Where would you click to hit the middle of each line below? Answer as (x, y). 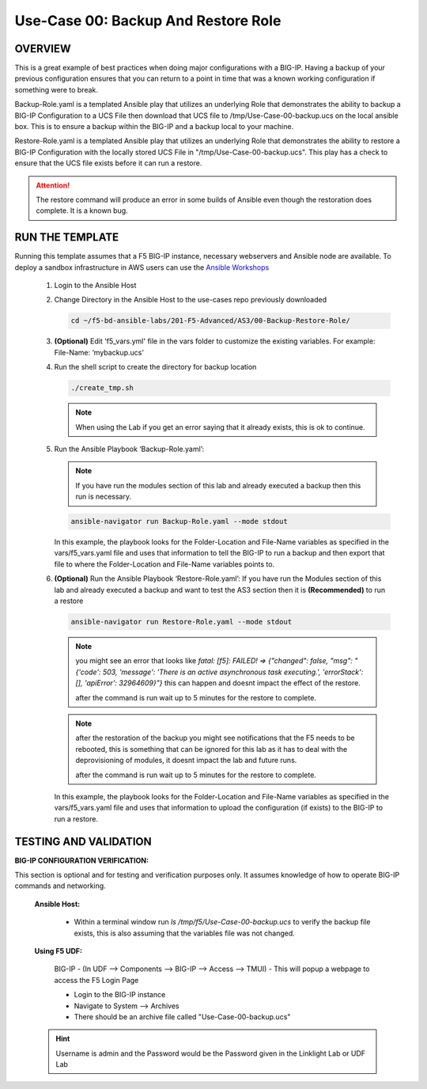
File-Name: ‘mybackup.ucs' (99, 352)
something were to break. (57, 89)
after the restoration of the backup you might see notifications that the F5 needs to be (215, 738)
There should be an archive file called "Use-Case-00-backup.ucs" (182, 1016)
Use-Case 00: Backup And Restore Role (148, 21)
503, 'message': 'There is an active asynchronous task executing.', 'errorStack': (233, 672)
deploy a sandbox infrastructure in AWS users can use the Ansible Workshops (142, 267)
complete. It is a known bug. (82, 211)
